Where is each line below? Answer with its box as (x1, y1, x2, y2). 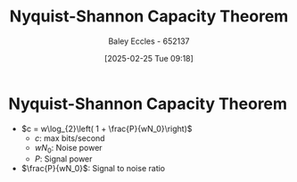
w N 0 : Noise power (34, 142, 103, 155)
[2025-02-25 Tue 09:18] (104, 53, 194, 63)
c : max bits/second (34, 132, 105, 144)
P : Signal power (34, 153, 93, 164)
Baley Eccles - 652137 (108, 36, 190, 46)
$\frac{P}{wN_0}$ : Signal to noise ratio (21, 163, 166, 174)
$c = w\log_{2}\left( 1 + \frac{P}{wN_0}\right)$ (21, 123, 193, 134)
